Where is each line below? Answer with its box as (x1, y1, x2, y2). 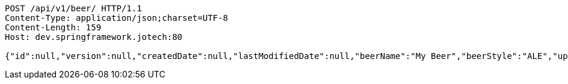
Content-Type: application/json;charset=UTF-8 (5, 13, 228, 23)
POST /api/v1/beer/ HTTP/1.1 (5, 4, 142, 13)
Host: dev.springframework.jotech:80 (5, 32, 183, 42)
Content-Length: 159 (5, 23, 102, 32)
